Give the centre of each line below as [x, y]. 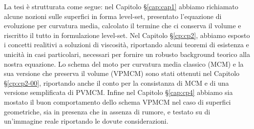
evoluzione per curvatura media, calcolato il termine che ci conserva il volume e [123, 26]
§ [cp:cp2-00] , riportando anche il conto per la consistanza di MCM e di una [116, 83]
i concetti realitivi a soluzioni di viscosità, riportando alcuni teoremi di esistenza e [127, 45]
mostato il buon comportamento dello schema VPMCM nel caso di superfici [117, 101]
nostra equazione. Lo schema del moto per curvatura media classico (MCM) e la [124, 64]
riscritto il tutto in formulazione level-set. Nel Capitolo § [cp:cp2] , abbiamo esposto [127, 35]
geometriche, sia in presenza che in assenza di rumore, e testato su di [107, 111]
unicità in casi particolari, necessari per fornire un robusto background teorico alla [127, 54]
